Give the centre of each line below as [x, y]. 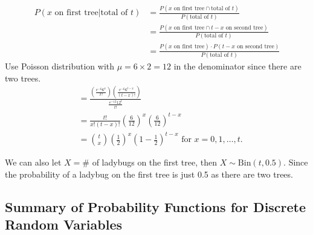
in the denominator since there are [237, 66]
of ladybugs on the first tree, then [155, 162]
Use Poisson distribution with [60, 66]
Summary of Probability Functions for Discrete [156, 207]
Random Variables [64, 224]
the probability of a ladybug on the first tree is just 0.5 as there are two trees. [149, 174]
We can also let [33, 162]
